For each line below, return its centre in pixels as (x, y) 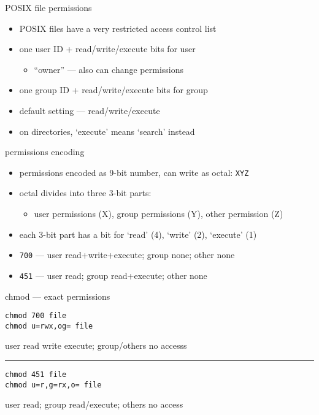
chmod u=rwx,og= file (49, 326)
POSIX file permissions (48, 7)
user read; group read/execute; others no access (94, 404)
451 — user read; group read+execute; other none (113, 275)
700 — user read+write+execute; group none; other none (127, 255)
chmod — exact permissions (58, 296)
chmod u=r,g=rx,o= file (53, 385)
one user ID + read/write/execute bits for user (107, 49)
